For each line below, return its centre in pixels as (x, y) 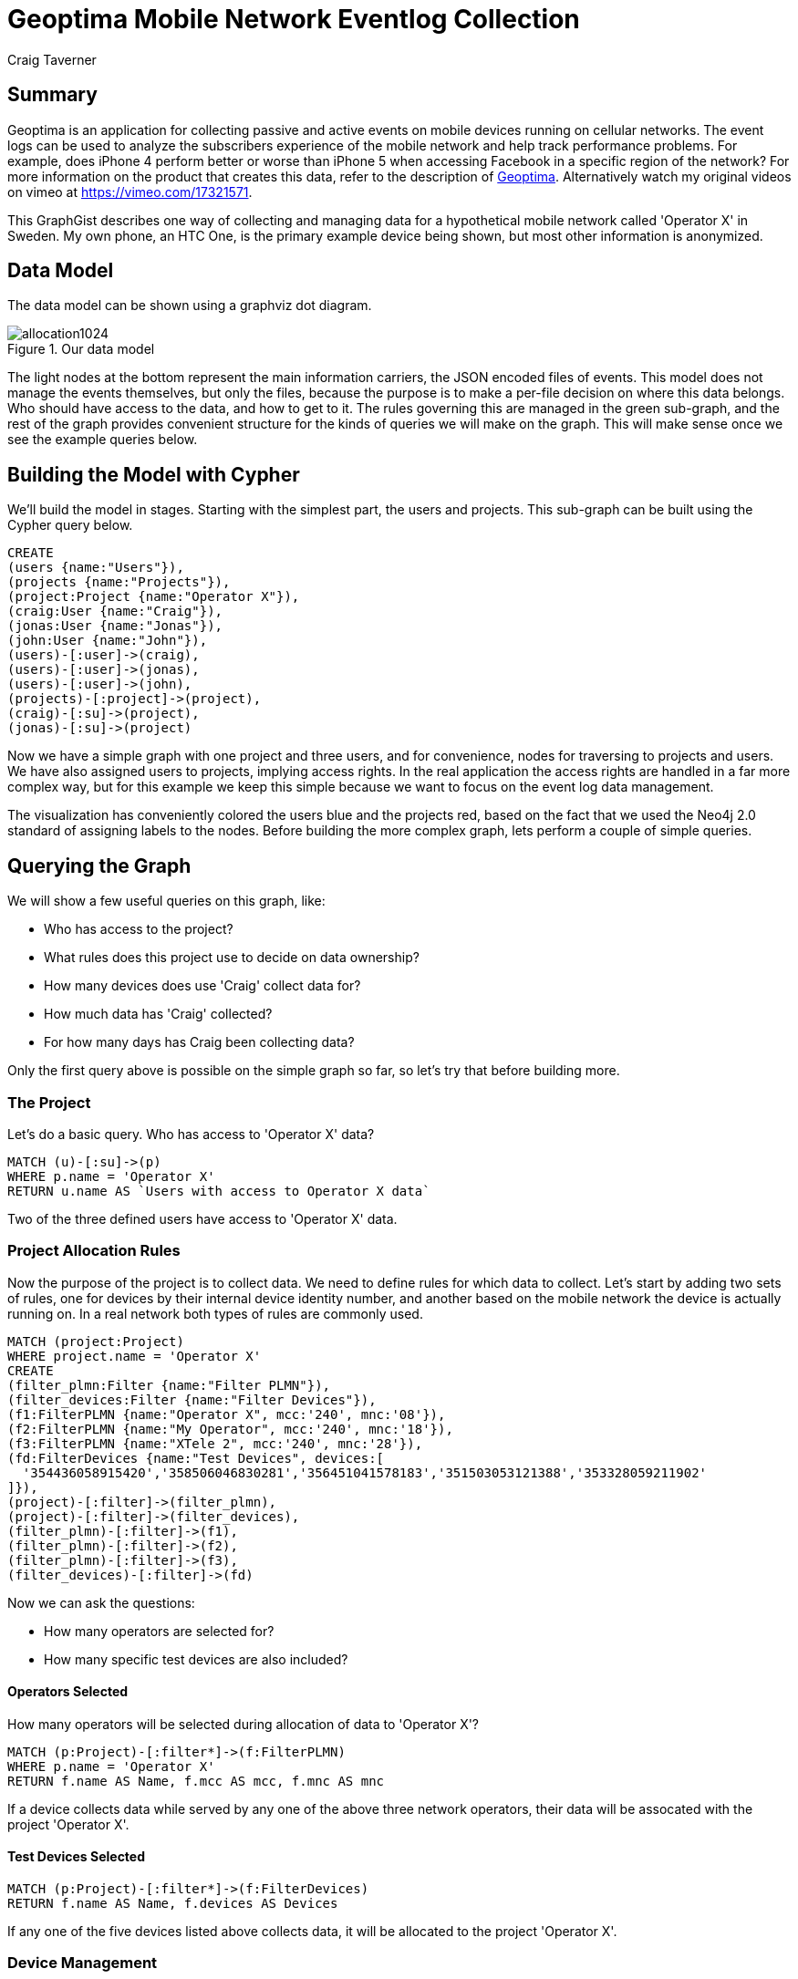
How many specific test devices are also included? (196, 1659)
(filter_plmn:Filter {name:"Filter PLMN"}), (169, 1385)
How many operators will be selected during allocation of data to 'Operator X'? (244, 1724)
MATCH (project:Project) (96, 1341)
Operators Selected (68, 1692)
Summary (52, 95)
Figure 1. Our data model (81, 349)
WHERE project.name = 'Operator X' (135, 1356)
